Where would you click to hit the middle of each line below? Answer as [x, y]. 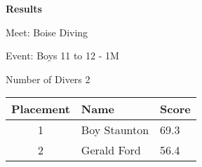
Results [24, 8]
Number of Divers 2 [48, 79]
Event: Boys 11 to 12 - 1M [62, 56]
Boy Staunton [115, 130]
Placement [41, 109]
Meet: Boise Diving [47, 32]
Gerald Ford [111, 150]
